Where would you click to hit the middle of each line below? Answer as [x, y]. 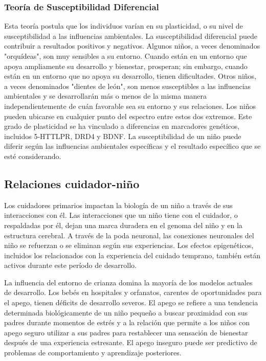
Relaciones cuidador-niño [72, 183]
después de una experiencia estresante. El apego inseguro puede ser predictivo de [131, 342]
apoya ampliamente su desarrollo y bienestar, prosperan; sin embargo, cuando [126, 66]
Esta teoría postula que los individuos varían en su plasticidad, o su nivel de [124, 26]
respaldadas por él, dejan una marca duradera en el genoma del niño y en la [123, 225]
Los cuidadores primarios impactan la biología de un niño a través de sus [118, 205]
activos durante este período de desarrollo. [70, 265]
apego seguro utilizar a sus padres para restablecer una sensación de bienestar [126, 332]
